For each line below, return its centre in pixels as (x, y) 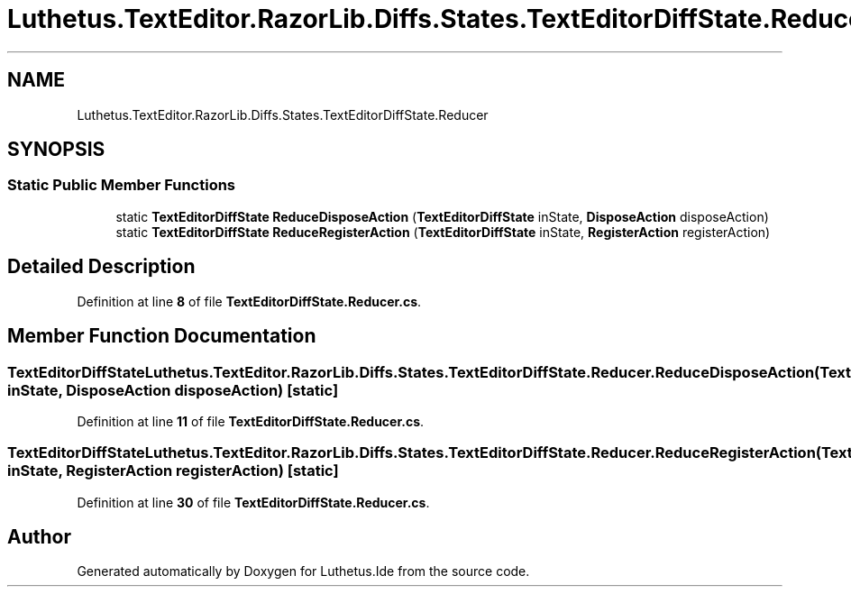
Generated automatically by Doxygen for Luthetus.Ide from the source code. (303, 571)
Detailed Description (101, 267)
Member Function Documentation (162, 336)
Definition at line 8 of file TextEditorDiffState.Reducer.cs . (249, 301)
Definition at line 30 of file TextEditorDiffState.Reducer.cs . (253, 502)
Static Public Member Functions (122, 185)
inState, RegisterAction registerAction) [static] (173, 471)
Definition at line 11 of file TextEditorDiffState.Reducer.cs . (251, 421)
